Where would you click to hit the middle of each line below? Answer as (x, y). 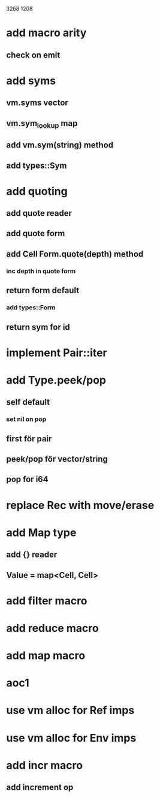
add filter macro (47, 600)
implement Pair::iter (57, 353)
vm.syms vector (37, 103)
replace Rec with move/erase (80, 505)
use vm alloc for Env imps (71, 738)
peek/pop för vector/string (57, 459)
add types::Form (31, 308)
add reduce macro (52, 628)
